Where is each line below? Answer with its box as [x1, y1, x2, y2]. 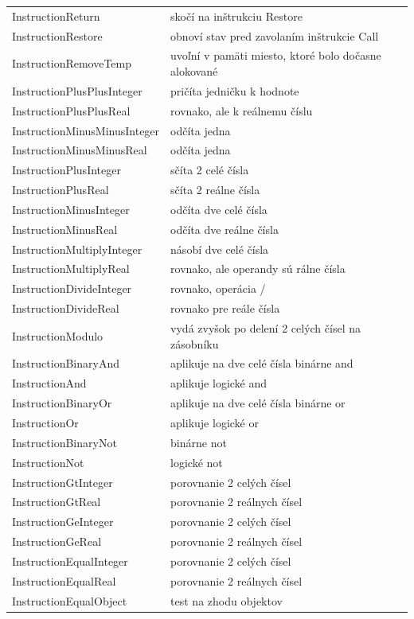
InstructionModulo [12, 327, 103, 344]
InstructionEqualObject [12, 592, 127, 609]
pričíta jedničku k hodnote [170, 82, 299, 99]
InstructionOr [12, 414, 79, 430]
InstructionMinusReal [12, 220, 118, 237]
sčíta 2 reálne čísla [170, 181, 260, 198]
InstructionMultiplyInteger [12, 240, 143, 257]
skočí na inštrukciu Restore [170, 7, 303, 24]
